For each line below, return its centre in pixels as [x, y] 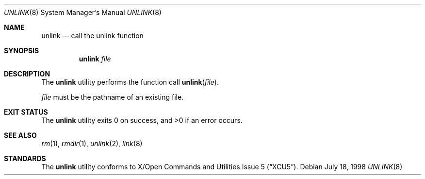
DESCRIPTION [27, 74]
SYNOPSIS [22, 51]
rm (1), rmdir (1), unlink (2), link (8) [92, 143]
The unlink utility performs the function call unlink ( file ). [130, 82]
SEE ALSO [20, 135]
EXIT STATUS [26, 112]
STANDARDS [25, 158]
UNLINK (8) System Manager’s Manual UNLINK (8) [83, 12]
